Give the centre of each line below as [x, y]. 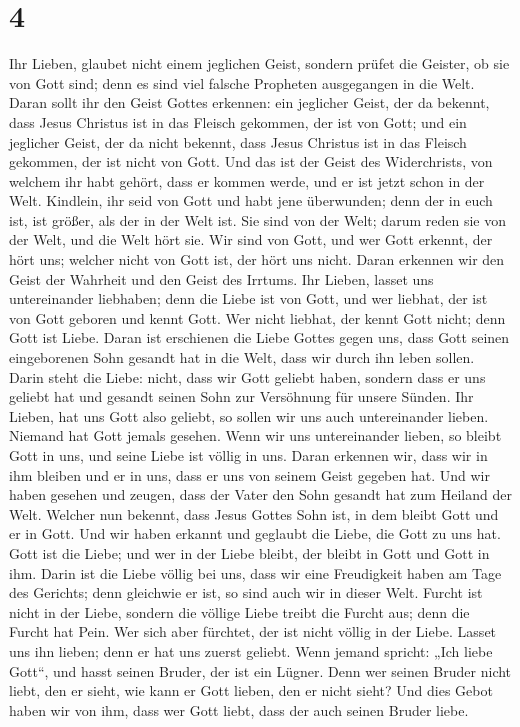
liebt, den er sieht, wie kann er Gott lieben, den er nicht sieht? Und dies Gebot [251, 690]
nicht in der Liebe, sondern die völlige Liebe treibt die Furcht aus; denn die [239, 611]
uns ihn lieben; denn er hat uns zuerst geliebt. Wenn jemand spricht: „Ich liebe [251, 650]
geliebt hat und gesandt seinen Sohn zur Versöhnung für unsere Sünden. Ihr [241, 396]
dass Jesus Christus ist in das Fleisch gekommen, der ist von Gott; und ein [238, 121]
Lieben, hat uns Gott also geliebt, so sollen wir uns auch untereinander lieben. [249, 415]
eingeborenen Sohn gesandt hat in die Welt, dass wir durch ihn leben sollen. [242, 357]
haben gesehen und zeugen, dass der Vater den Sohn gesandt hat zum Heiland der [260, 494]
